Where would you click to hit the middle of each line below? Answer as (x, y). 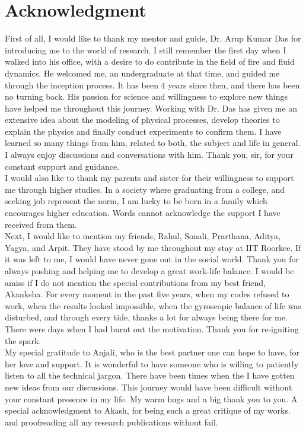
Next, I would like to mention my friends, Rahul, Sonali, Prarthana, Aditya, (143, 236)
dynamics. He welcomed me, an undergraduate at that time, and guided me (142, 73)
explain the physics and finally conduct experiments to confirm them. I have (143, 131)
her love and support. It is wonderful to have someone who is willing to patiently (152, 363)
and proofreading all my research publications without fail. (111, 422)
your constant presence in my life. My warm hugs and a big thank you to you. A (151, 398)
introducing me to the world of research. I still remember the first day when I (146, 50)
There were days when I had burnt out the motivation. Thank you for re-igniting (152, 328)
